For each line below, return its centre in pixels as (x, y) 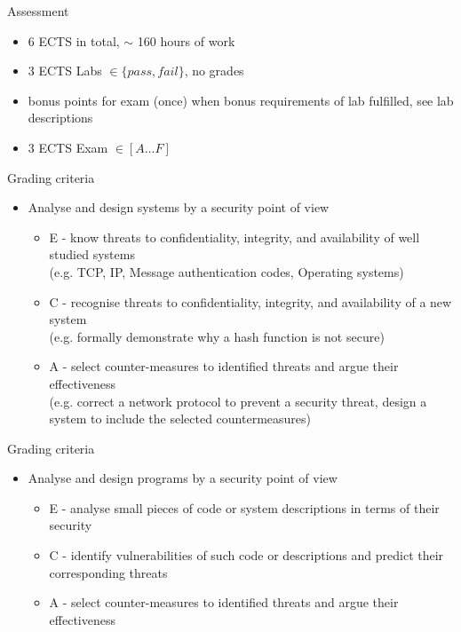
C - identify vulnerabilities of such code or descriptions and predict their (246, 555)
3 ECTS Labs (65, 71)
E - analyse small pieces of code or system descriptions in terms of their (244, 507)
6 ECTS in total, (74, 40)
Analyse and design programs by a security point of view (183, 478)
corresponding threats (108, 572)
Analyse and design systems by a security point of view (179, 207)
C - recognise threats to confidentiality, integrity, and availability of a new (250, 301)
